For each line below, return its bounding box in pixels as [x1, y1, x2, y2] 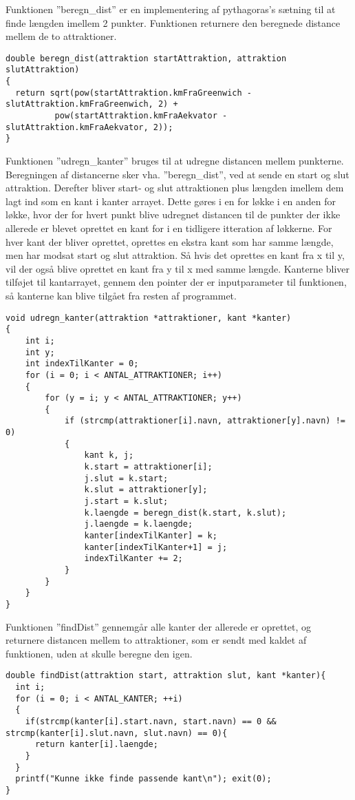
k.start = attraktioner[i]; [84, 462, 213, 472]
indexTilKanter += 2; [84, 554, 183, 564]
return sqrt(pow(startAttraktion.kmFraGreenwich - [15, 87, 252, 98]
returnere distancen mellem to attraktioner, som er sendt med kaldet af [6, 633, 307, 647]
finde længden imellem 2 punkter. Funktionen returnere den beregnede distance [6, 15, 341, 30]
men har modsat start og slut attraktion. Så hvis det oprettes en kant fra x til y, [6, 248, 345, 262]
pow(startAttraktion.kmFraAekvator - [54, 111, 228, 121]
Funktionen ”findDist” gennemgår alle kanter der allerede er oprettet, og [6, 619, 312, 633]
